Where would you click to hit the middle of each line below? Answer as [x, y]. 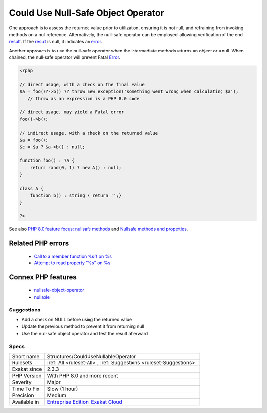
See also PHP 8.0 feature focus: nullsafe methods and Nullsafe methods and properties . [99, 229]
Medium [57, 395]
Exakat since [27, 369]
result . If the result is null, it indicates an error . [56, 42]
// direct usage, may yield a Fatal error [72, 112]
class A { [31, 188]
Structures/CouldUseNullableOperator [91, 356]
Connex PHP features [43, 277]
